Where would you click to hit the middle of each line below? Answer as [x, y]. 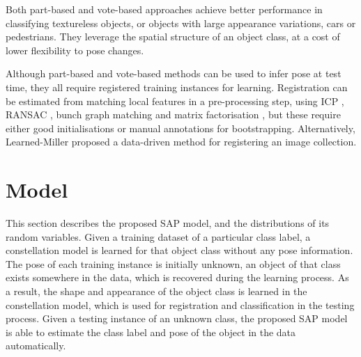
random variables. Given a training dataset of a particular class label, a [158, 236]
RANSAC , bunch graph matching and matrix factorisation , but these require [173, 114]
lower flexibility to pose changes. [75, 50]
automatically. [36, 346]
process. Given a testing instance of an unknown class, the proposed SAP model [177, 318]
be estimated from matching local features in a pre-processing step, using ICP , [175, 101]
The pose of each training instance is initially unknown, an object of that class [173, 263]
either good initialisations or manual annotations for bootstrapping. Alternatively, [180, 128]
